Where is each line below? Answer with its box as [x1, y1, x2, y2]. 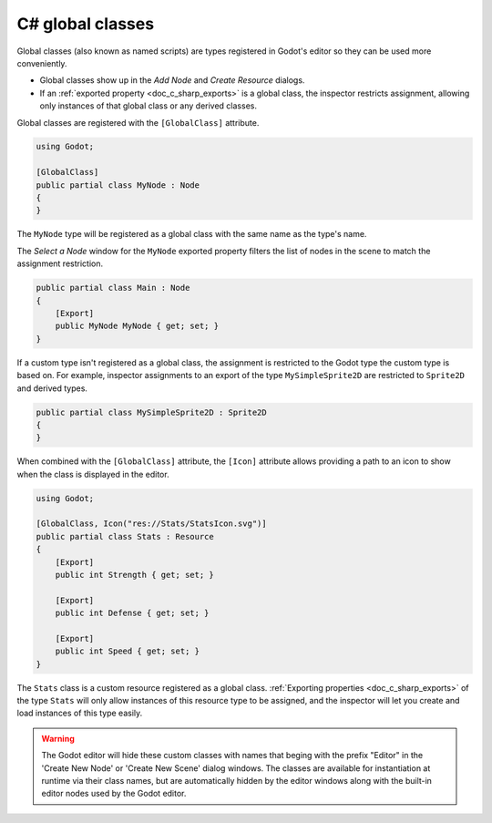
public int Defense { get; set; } [55, 608, 210, 619]
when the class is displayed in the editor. [16, 468, 169, 479]
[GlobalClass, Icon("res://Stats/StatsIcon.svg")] [36, 519, 268, 529]
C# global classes [16, 14, 155, 34]
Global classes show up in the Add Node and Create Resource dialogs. [39, 75, 305, 86]
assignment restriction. [16, 258, 104, 269]
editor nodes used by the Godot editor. [41, 788, 187, 799]
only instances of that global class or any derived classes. [39, 100, 257, 111]
